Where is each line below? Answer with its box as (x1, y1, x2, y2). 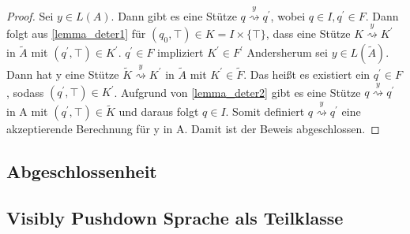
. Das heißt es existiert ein (243, 65, 371, 82)
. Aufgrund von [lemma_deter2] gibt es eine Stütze (114, 84, 361, 100)
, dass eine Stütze (265, 25, 351, 42)
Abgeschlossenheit (6, 159, 157, 184)
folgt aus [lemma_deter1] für (6, 25, 146, 42)
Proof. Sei (6, 7, 54, 24)
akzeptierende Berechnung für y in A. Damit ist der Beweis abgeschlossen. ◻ (6, 121, 380, 137)
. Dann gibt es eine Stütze (111, 7, 237, 24)
